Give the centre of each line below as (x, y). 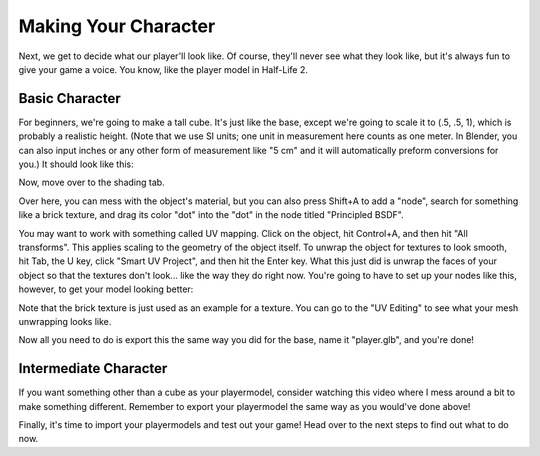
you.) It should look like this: (76, 164)
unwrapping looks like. (65, 321)
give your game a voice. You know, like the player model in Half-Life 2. (163, 69)
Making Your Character (117, 26)
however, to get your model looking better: (106, 289)
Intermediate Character (93, 368)
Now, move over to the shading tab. (91, 182)
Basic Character (70, 98)
